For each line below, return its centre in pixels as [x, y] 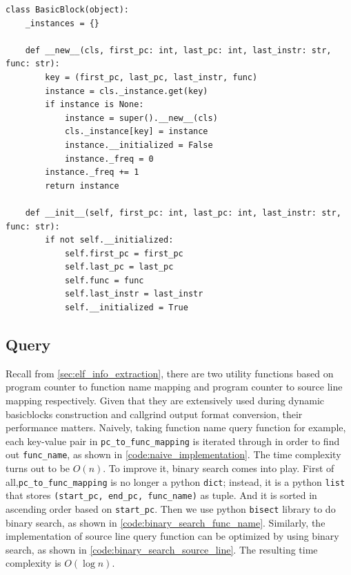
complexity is [33, 563]
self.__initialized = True [126, 308]
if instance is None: [94, 105]
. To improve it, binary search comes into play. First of [219, 468]
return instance [82, 186]
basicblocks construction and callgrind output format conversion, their [154, 414]
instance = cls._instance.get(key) [127, 91]
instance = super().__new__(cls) [141, 118]
